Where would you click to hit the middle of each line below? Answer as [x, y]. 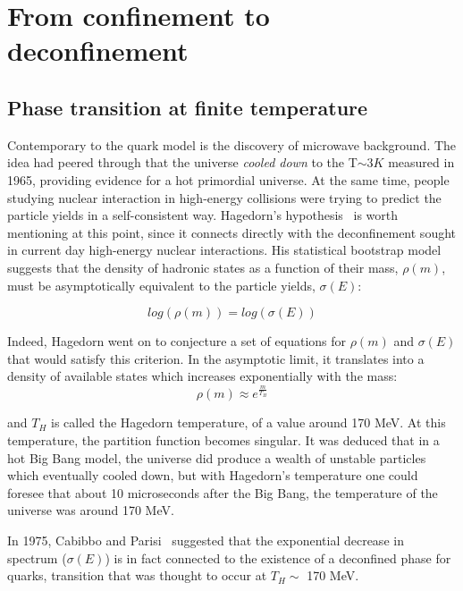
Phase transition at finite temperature [188, 107]
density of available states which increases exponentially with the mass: [202, 376]
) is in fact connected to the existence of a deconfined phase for [278, 557]
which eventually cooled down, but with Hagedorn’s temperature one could [213, 475]
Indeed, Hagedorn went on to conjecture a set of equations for [177, 341]
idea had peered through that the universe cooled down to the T [182, 162]
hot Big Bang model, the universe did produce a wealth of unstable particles [217, 457]
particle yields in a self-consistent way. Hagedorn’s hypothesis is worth [203, 215]
